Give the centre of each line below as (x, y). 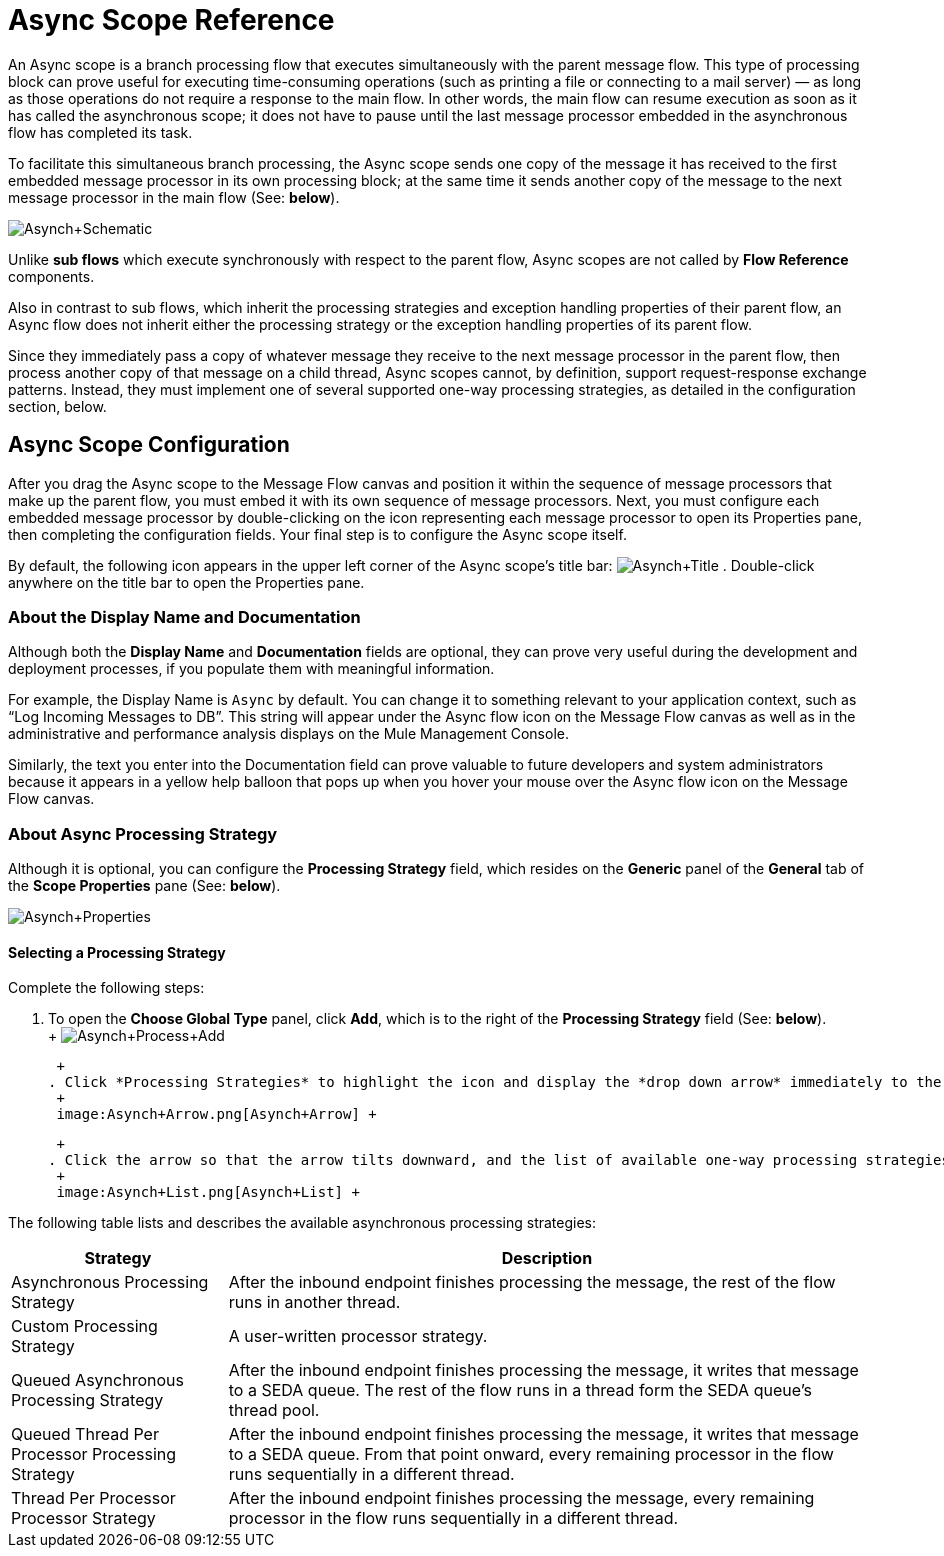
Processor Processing (94, 1454)
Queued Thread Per (85, 1434)
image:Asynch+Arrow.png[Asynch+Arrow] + (216, 1114)
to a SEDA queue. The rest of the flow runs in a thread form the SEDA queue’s (520, 1390)
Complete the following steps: (106, 988)
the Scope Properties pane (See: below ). (144, 886)
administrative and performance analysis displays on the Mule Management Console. (288, 734)
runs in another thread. (314, 1302)
